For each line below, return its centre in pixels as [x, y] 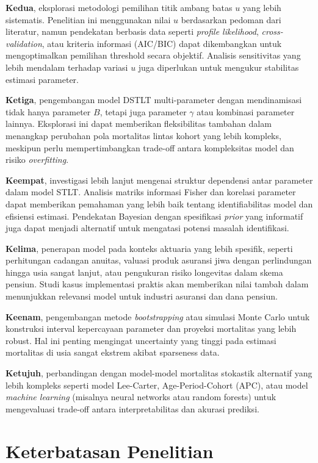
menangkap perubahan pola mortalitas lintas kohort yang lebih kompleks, [143, 135]
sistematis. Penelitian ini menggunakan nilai [88, 19]
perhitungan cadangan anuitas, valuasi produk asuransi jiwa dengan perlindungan [159, 260]
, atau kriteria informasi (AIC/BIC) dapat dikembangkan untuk [162, 43]
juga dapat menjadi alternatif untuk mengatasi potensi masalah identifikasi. [147, 228]
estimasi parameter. [42, 79]
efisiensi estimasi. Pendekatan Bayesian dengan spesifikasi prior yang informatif [154, 216]
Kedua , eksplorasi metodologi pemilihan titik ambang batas [119, 7]
